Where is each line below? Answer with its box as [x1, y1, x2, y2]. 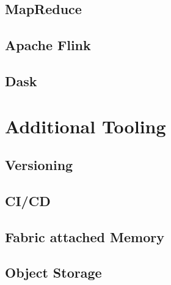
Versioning [5, 155, 73, 174]
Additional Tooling [5, 113, 166, 138]
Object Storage [5, 263, 102, 282]
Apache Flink [5, 35, 91, 54]
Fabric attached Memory [5, 227, 164, 246]
